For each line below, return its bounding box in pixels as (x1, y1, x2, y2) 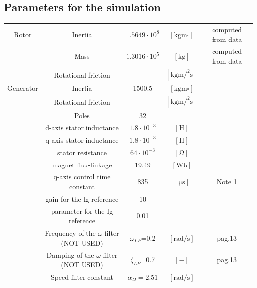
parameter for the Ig (51, 206, 113, 216)
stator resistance (57, 147, 107, 157)
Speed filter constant (50, 271, 114, 282)
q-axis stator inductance (45, 134, 119, 145)
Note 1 (216, 176, 237, 187)
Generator (7, 83, 38, 93)
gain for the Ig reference (45, 193, 119, 204)
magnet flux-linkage (52, 159, 112, 169)
